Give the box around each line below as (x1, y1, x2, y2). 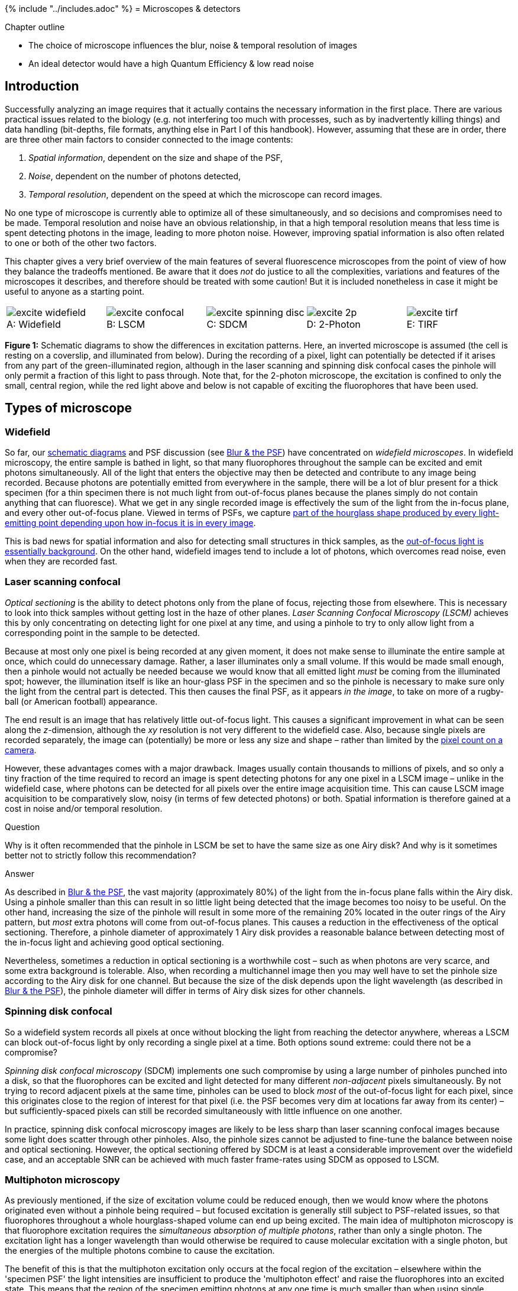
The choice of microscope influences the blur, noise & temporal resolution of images (28, 40, 357, 50)
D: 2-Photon (306, 318, 361, 330)
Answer (5, 868, 34, 879)
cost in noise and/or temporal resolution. (5, 803, 163, 814)
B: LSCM (106, 318, 145, 330)
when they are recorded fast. (5, 556, 118, 567)
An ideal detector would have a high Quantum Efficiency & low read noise (28, 59, 314, 69)
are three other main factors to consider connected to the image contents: (5, 134, 293, 144)
